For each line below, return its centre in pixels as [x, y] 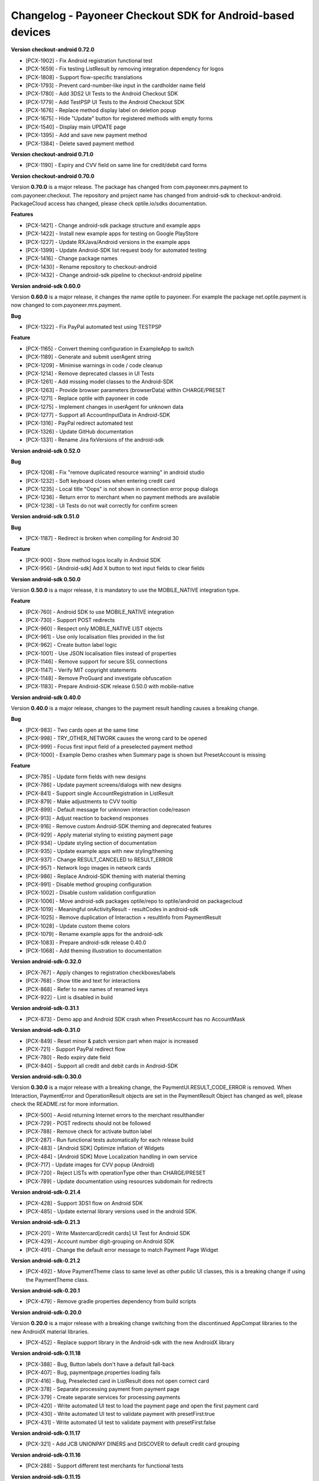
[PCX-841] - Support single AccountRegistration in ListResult [100, 793]
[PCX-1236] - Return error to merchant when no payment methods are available [123, 497]
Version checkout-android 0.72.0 [53, 50]
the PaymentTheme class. [57, 1280]
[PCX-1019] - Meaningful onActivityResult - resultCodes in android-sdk [112, 909]
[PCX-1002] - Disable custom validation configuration [91, 893]
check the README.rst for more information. [65, 1104]
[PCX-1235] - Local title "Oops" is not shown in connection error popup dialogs [122, 489]
